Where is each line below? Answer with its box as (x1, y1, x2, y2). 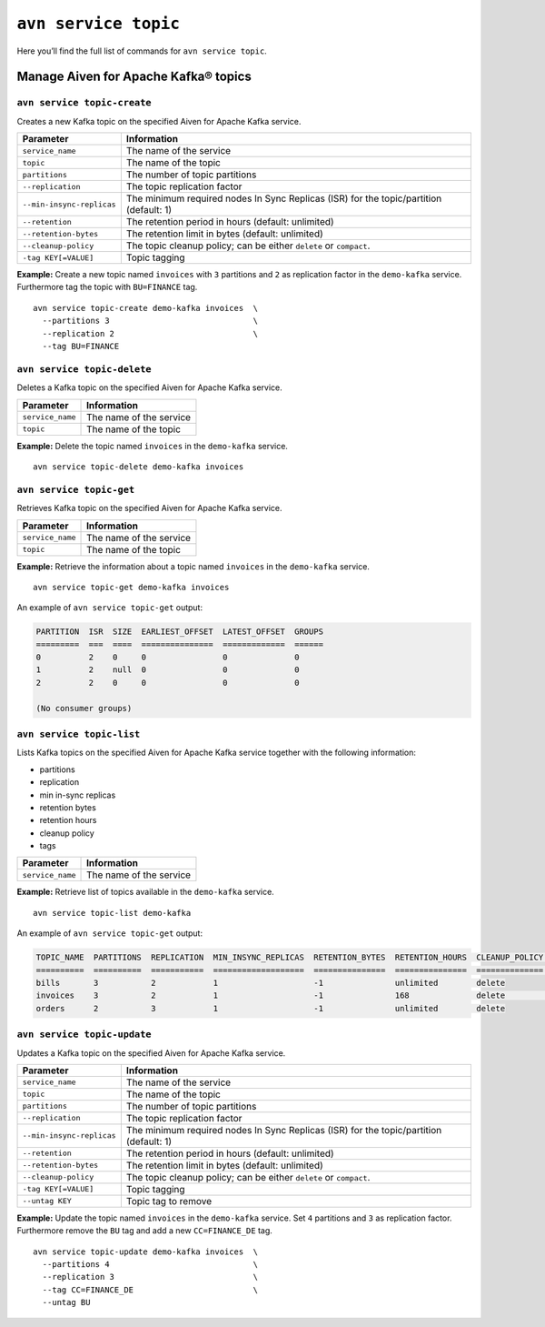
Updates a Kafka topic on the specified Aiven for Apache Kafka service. (16, 1047, 286, 1059)
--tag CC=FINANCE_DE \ (42, 1284, 259, 1295)
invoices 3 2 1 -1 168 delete (35, 990, 506, 1000)
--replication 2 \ (42, 328, 259, 338)
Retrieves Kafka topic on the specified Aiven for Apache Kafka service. (16, 503, 282, 514)
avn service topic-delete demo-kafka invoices (33, 461, 244, 472)
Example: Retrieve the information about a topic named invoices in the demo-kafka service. (16, 560, 370, 572)
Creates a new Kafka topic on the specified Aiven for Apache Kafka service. (16, 116, 302, 126)
